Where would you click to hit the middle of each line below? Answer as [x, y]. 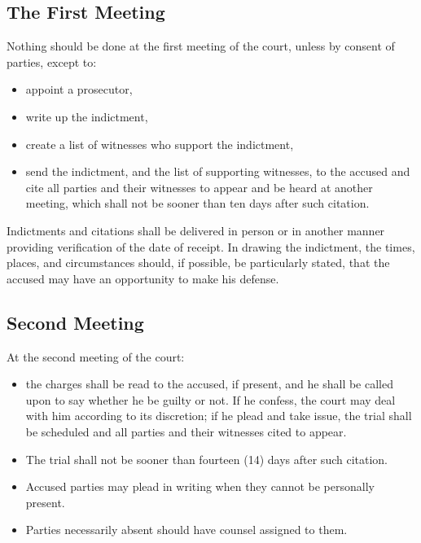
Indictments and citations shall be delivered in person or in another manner [196, 230]
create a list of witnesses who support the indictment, [160, 144]
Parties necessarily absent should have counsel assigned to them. [186, 530]
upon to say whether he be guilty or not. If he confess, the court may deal [210, 399]
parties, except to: [52, 61]
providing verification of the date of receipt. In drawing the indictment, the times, [211, 246]
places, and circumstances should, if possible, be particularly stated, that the [198, 263]
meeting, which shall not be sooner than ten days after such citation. [197, 203]
